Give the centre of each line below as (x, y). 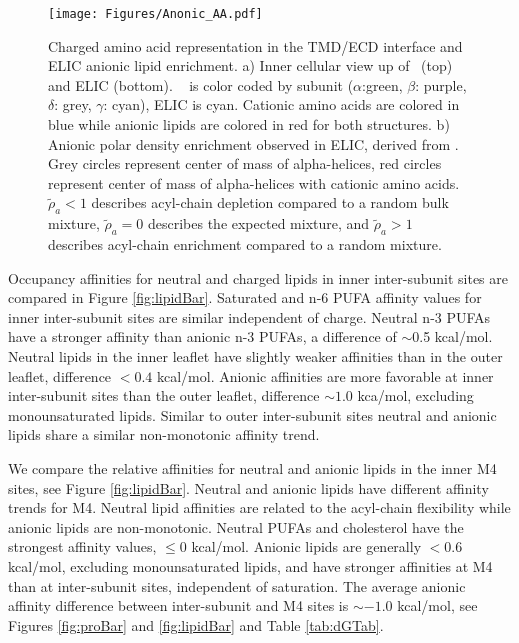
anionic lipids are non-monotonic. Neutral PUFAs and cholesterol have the (236, 526)
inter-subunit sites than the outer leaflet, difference (164, 395)
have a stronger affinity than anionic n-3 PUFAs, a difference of (202, 336)
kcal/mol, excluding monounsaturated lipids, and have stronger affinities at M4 (250, 565)
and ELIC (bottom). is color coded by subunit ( (201, 84)
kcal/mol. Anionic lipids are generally (306, 546)
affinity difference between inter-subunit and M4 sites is (178, 605)
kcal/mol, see (437, 605)
